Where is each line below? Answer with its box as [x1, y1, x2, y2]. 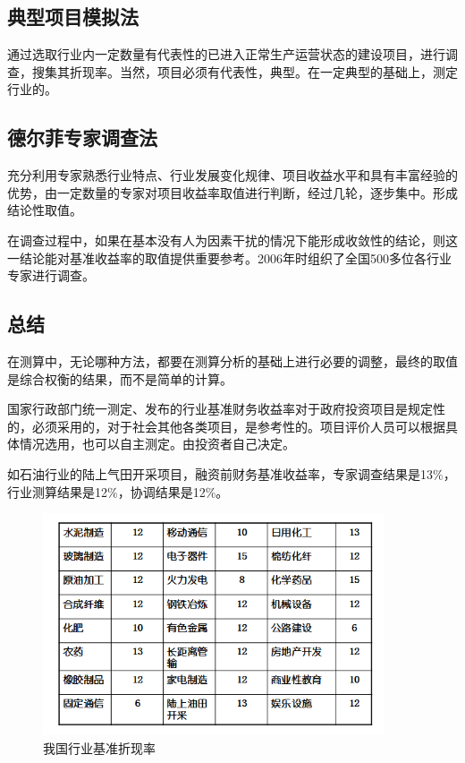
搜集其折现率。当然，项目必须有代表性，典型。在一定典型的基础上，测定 [31, 62, 458, 81]
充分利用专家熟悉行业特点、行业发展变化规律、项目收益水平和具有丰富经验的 [7, 166, 458, 184]
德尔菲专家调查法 [7, 124, 157, 151]
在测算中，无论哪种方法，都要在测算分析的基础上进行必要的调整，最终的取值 [7, 351, 458, 370]
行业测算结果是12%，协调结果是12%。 [7, 482, 229, 501]
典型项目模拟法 [7, 3, 139, 30]
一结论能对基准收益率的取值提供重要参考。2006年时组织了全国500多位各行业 [7, 248, 452, 267]
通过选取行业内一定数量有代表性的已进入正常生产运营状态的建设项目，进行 [7, 45, 445, 64]
